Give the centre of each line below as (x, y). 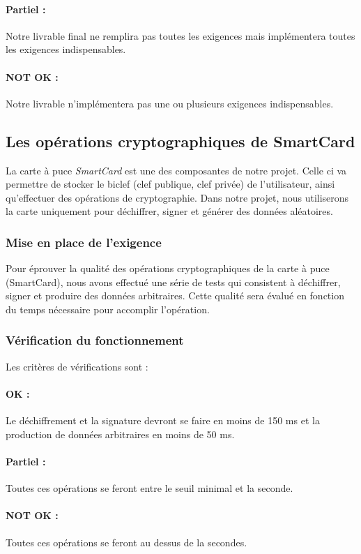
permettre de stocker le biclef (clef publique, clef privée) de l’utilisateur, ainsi (170, 184)
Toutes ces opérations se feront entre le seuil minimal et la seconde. (149, 488)
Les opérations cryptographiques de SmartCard (180, 141)
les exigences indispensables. (66, 49)
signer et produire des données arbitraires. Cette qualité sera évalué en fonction (175, 295)
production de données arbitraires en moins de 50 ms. (120, 434)
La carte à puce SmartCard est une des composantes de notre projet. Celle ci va (176, 170)
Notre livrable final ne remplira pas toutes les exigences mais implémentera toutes (180, 35)
